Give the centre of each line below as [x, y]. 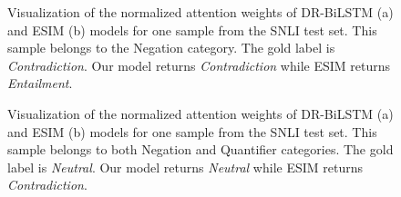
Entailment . [40, 83]
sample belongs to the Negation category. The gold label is [171, 48]
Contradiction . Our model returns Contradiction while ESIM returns [199, 65]
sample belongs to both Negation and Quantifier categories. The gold [200, 149]
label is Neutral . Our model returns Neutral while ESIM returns [185, 167]
